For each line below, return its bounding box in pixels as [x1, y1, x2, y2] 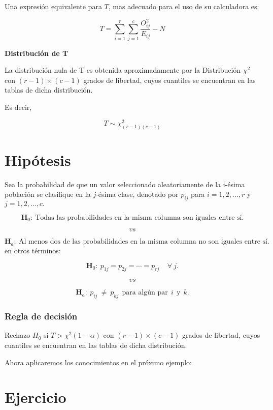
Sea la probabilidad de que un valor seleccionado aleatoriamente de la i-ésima [5, 179, 245, 189]
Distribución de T [5, 47, 69, 58]
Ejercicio [5, 387, 66, 407]
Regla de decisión [5, 310, 78, 323]
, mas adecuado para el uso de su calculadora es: [108, 1, 259, 11]
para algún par [122, 289, 168, 297]
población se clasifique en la [5, 189, 91, 199]
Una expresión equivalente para [5, 1, 102, 11]
